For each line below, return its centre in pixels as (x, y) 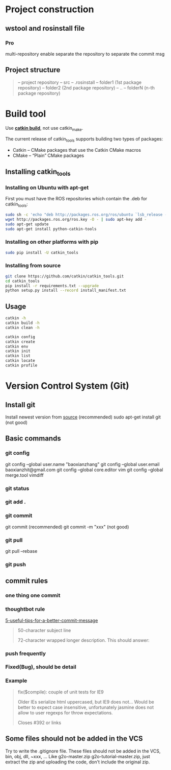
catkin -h (16, 318)
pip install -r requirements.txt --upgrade (52, 286)
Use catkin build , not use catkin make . (44, 129)
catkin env (17, 346)
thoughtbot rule (25, 609)
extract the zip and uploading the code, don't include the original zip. (78, 762)
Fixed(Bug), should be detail (41, 667)
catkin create (20, 342)
